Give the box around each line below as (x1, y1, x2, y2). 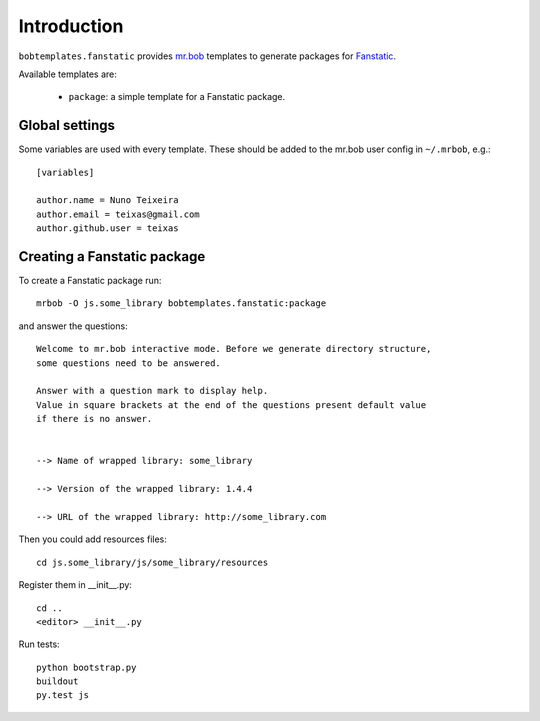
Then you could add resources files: (18, 533, 167, 545)
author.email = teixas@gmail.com (36, 208, 200, 220)
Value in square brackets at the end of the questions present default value (36, 399, 427, 410)
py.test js (36, 690, 90, 701)
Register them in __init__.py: (18, 579, 132, 591)
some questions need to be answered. (36, 357, 222, 369)
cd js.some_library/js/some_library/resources (36, 556, 269, 568)
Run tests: (18, 638, 60, 650)
